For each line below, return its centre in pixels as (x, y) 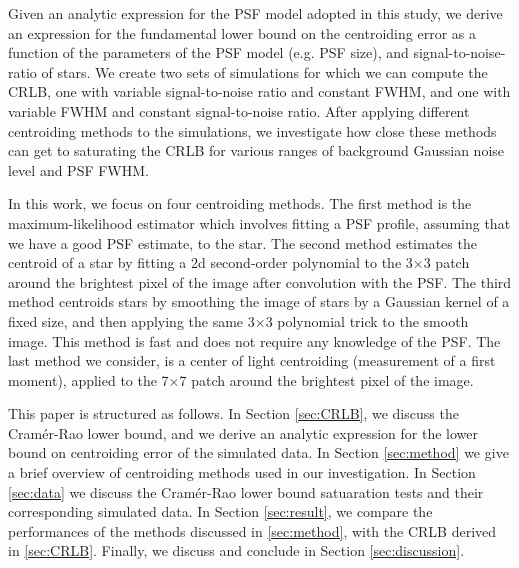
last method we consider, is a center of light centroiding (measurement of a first (252, 360)
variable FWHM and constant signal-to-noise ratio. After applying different (239, 110)
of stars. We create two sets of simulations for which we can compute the (264, 71)
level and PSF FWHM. (78, 169)
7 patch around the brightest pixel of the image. (326, 379)
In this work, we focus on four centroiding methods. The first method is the (240, 203)
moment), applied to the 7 (88, 379)
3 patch (446, 262)
